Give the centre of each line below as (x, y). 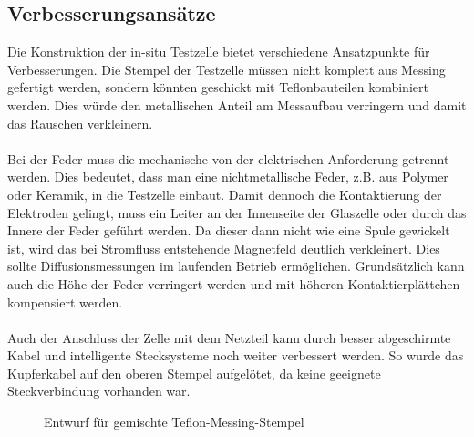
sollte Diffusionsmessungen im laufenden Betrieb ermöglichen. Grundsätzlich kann (236, 266)
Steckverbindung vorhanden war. (99, 391)
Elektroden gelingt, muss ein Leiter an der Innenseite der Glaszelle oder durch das (237, 212)
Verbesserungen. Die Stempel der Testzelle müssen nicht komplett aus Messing (227, 69)
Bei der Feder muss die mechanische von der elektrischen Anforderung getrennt (228, 158)
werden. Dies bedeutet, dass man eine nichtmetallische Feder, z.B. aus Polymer (228, 177)
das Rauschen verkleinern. (80, 123)
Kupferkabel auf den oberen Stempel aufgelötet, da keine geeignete (194, 373)
